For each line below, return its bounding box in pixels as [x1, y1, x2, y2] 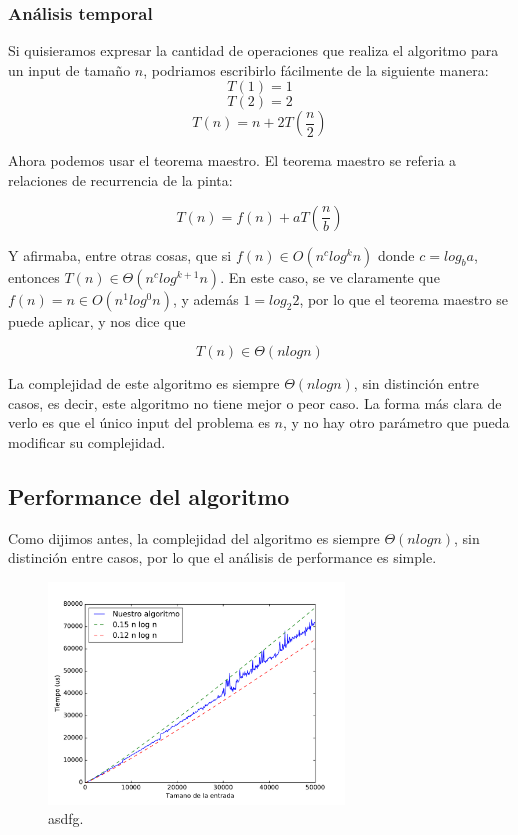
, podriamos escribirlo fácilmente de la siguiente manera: [143, 59, 489, 80]
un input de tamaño [8, 59, 131, 80]
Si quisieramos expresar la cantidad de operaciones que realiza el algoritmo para [8, 40, 499, 61]
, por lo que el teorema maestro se [299, 288, 509, 309]
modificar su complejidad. [8, 431, 166, 452]
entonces [8, 266, 60, 287]
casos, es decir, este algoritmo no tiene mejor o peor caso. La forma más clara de [8, 392, 502, 413]
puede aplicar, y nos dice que [8, 310, 186, 331]
